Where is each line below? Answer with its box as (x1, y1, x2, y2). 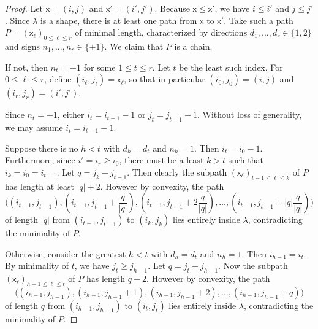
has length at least (5, 179, 74, 192)
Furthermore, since (5, 153, 75, 166)
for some (83, 60, 116, 73)
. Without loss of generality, (197, 108, 302, 121)
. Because (154, 2, 190, 14)
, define (44, 72, 72, 85)
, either (57, 108, 85, 121)
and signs (5, 39, 40, 52)
